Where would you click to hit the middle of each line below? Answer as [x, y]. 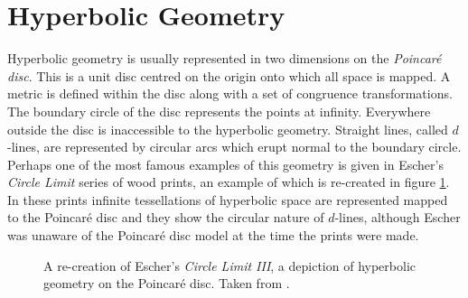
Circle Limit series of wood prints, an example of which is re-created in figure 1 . [229, 182]
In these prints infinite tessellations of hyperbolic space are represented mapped [228, 199]
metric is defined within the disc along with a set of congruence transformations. [230, 93]
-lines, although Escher [398, 217]
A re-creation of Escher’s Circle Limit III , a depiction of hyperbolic [229, 265]
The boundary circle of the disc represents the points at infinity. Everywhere [219, 111]
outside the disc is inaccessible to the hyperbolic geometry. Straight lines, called [228, 129]
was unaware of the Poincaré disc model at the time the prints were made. [213, 235]
